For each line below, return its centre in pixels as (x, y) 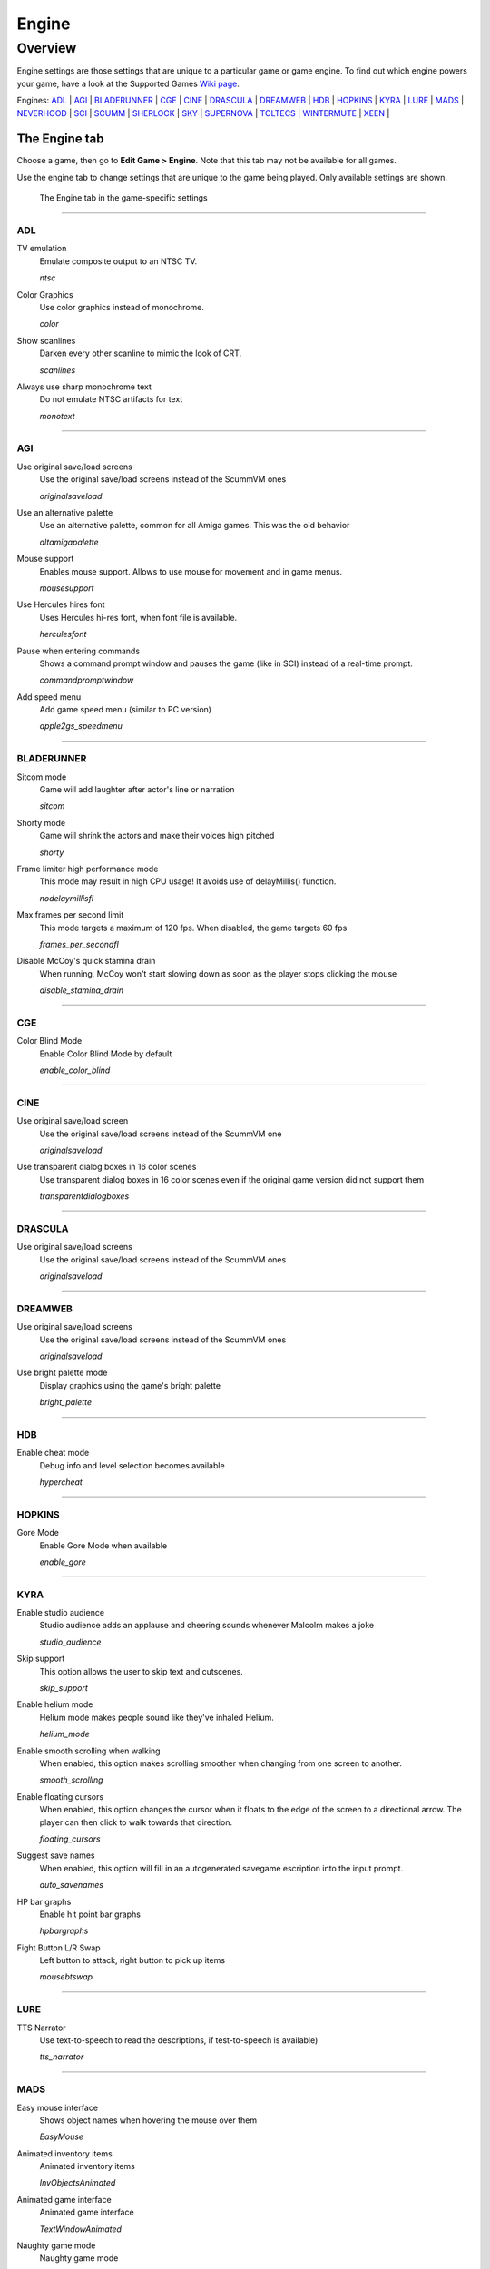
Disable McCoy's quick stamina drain (86, 961)
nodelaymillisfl (67, 898)
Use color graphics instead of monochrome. (122, 307)
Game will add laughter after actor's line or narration (137, 789)
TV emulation (42, 249)
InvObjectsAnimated (78, 2183)
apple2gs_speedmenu (81, 726)
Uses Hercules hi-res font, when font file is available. (138, 617)
